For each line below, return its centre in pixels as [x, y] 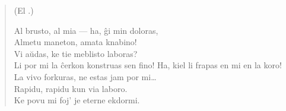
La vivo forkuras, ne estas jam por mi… [85, 76]
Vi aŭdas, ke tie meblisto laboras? [76, 53]
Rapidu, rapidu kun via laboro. [71, 88]
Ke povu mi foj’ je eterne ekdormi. [77, 100]
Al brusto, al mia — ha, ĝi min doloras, [86, 30]
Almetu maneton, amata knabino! [75, 42]
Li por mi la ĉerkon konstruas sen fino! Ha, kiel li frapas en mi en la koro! [148, 65]
